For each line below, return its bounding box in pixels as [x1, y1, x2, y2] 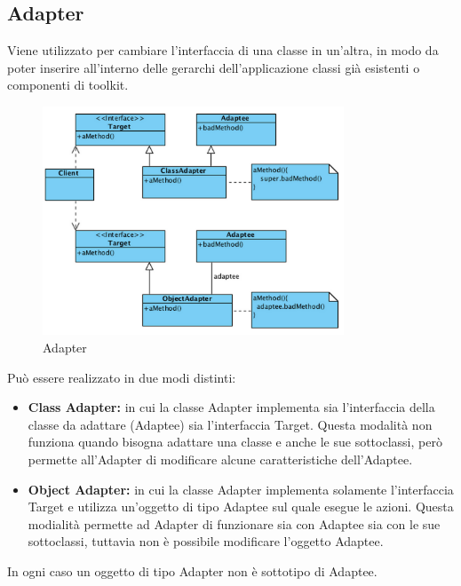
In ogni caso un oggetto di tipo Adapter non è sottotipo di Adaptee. [7, 561, 378, 580]
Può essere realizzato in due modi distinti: [7, 368, 236, 386]
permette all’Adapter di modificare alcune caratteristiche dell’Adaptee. [28, 450, 413, 468]
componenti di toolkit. [7, 75, 129, 94]
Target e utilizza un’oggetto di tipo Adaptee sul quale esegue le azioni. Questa [28, 497, 454, 516]
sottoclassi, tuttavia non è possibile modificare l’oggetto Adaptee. [28, 532, 384, 550]
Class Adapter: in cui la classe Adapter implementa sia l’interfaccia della [28, 398, 435, 416]
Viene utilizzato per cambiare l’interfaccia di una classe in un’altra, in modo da [7, 41, 439, 59]
